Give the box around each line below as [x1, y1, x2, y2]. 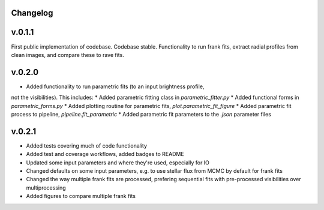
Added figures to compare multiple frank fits [26, 193, 136, 200]
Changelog [11, 8, 53, 18]
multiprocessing [26, 184, 66, 191]
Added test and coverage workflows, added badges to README [26, 151, 184, 158]
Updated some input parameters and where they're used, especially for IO [26, 159, 210, 166]
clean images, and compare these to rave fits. [11, 51, 124, 58]
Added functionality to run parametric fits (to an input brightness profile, [26, 83, 205, 90]
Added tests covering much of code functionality [26, 142, 147, 149]
